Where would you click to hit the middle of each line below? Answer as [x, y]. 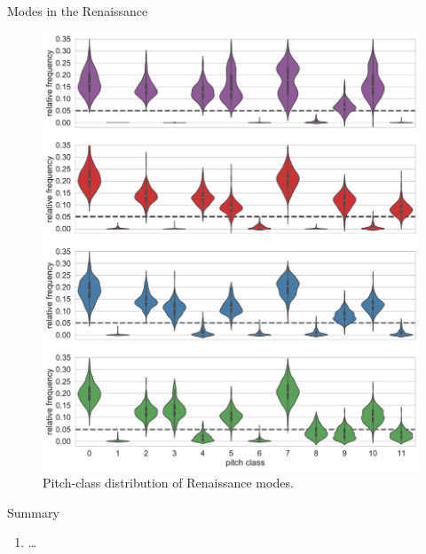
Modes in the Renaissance [78, 11]
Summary [33, 512]
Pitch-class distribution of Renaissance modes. [168, 483]
